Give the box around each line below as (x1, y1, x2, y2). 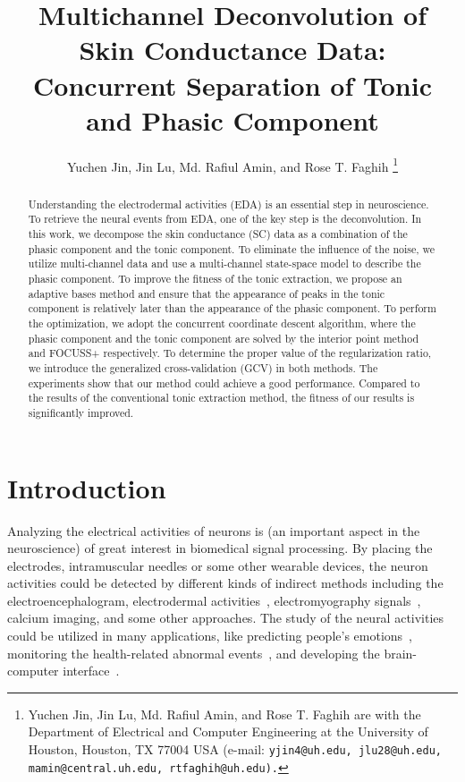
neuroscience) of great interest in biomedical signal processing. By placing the (7, 539, 433, 557)
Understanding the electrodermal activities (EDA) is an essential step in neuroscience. (28, 196, 429, 211)
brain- (384, 643, 417, 662)
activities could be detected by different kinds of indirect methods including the (7, 574, 444, 592)
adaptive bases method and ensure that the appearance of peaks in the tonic (28, 285, 385, 301)
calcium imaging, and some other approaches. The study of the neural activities (7, 608, 444, 627)
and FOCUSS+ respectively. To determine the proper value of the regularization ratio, (28, 345, 432, 361)
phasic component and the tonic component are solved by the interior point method (28, 330, 419, 345)
